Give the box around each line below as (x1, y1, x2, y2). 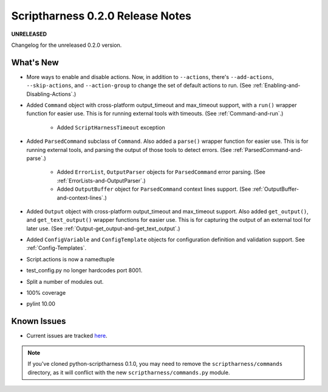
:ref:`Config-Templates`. (26, 244, 87, 252)
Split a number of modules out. (26, 278, 104, 285)
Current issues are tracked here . (26, 332, 108, 340)
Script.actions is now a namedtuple (26, 255, 115, 263)
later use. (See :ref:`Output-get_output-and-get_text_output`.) (26, 225, 180, 232)
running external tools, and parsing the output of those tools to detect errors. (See (26, 146, 232, 153)
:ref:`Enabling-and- (252, 82, 301, 89)
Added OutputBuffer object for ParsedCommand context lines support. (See (56, 185, 251, 193)
